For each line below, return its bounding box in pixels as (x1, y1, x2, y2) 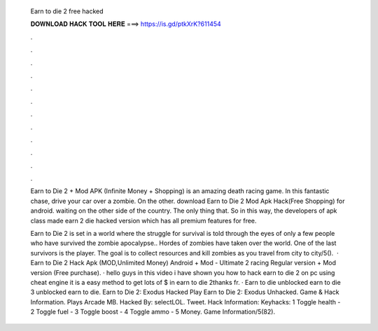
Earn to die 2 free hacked (30, 7, 104, 15)
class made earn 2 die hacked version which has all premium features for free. (30, 216, 257, 225)
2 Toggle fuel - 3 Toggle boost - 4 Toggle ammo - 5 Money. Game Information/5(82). (30, 308, 276, 316)
